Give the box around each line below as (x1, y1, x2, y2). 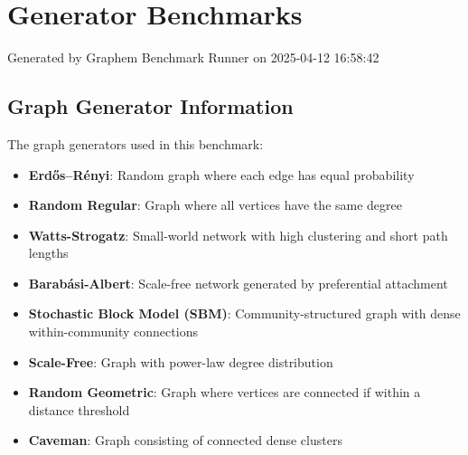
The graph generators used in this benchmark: (7, 134, 264, 153)
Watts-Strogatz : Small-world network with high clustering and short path (28, 225, 448, 244)
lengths (28, 243, 69, 262)
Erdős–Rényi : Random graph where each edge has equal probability (28, 165, 415, 184)
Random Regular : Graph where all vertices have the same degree (28, 195, 402, 214)
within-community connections (28, 322, 198, 341)
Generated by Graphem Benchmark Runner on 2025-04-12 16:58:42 (7, 48, 379, 67)
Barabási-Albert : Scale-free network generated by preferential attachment (28, 273, 448, 292)
